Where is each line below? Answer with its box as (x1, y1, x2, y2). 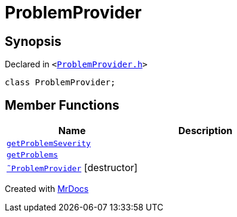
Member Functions (5, 97, 119, 113)
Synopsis (5, 33, 61, 49)
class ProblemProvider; (5, 77, 116, 88)
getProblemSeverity (7, 139, 91, 148)
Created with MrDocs (5, 184, 89, 194)
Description (178, 125, 233, 137)
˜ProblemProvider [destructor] (7, 162, 138, 174)
